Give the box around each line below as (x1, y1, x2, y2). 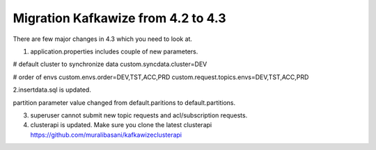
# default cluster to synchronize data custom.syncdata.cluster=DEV (13, 60, 207, 69)
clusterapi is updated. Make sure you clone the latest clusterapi (30, 121, 212, 129)
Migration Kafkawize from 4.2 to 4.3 (13, 10, 226, 26)
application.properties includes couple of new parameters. (30, 47, 198, 56)
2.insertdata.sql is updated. (13, 85, 92, 94)
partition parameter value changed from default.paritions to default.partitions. (13, 98, 236, 107)
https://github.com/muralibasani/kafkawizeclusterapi (30, 131, 182, 139)
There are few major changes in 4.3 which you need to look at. (13, 35, 193, 43)
